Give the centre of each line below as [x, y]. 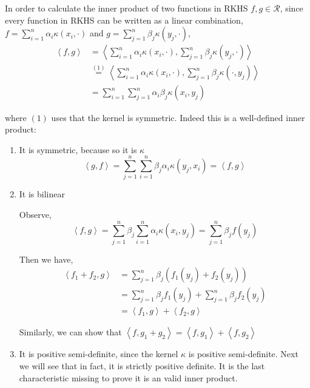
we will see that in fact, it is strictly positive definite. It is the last [142, 366]
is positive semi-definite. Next [243, 354]
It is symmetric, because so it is [78, 149]
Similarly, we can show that [70, 332]
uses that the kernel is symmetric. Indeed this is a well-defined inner [178, 117]
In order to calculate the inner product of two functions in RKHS [126, 8]
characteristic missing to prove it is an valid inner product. [128, 377]
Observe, [35, 214]
